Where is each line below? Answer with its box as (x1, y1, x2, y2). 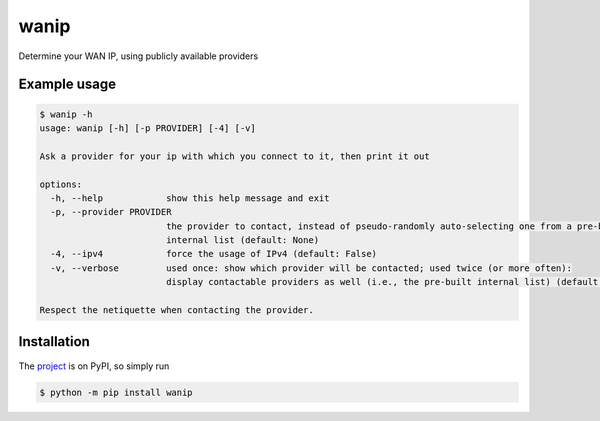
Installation (18, 333, 90, 350)
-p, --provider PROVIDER (50, 206, 172, 218)
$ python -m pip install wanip (39, 386, 194, 398)
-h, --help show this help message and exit (50, 192, 330, 204)
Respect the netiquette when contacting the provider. (39, 305, 314, 316)
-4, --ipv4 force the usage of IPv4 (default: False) (50, 248, 378, 260)
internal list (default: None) (165, 235, 320, 246)
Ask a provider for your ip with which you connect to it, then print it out (39, 150, 430, 162)
